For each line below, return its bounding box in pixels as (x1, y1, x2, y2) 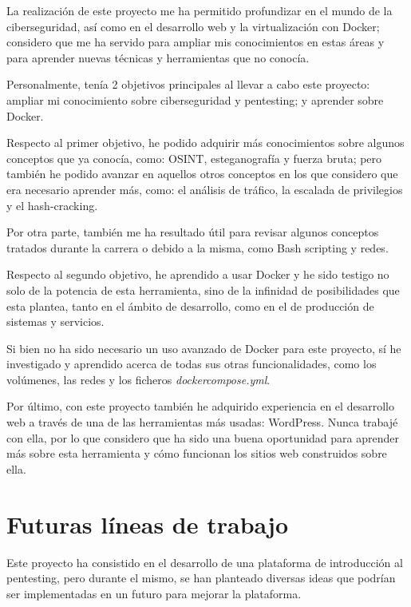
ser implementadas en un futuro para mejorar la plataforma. (6, 585, 302, 601)
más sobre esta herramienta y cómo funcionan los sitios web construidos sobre (6, 445, 387, 462)
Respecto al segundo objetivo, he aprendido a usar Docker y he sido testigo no (6, 266, 389, 283)
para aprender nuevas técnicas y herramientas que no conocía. (6, 49, 310, 65)
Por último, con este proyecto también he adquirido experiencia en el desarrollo (6, 398, 394, 415)
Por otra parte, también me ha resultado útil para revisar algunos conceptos (6, 224, 379, 240)
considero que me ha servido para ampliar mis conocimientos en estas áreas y (6, 34, 385, 50)
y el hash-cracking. (6, 196, 98, 213)
